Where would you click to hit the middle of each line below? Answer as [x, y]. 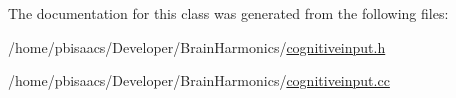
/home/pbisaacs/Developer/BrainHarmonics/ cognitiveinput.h [197, 46]
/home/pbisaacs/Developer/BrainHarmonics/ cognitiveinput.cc [199, 80]
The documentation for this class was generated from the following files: [228, 13]
